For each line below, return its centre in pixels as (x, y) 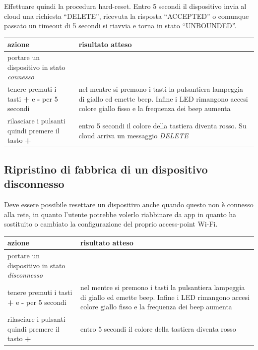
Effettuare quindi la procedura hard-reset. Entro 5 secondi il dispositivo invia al (125, 6)
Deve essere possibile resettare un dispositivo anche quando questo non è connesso (129, 204)
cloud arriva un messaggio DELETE (133, 135)
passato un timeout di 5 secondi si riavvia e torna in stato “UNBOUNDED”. (120, 26)
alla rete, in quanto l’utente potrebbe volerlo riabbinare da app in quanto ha (120, 214)
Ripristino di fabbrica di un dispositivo (106, 169)
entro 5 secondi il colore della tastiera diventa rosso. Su (162, 125)
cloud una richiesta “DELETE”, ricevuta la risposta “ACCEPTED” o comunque (127, 16)
